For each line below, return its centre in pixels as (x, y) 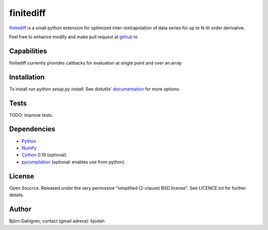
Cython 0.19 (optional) (44, 155)
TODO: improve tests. (31, 115)
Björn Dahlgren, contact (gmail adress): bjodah (57, 221)
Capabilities (28, 51)
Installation (27, 77)
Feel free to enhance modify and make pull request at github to (73, 37)
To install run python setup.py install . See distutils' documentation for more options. (95, 89)
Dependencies (32, 129)
